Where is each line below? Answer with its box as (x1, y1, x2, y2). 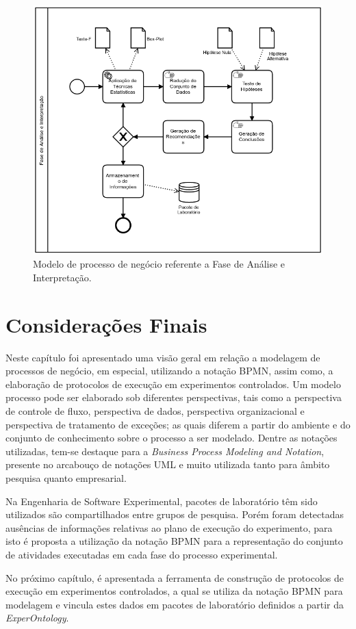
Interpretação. (33, 270, 92, 284)
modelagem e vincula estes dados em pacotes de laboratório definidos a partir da (5, 597, 344, 611)
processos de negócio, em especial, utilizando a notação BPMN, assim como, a (5, 363, 333, 378)
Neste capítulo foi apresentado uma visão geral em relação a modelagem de (5, 350, 320, 364)
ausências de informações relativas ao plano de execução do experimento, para (5, 520, 333, 535)
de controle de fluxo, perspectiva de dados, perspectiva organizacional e (5, 404, 305, 418)
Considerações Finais (5, 310, 207, 338)
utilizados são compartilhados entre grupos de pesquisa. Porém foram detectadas (5, 507, 344, 522)
